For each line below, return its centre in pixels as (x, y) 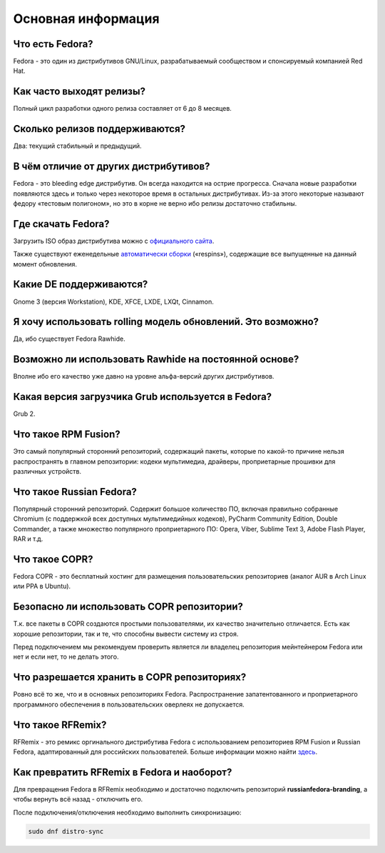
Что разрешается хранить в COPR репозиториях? (130, 678)
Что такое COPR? (53, 559)
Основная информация (86, 19)
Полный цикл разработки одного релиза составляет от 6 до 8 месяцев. (122, 109)
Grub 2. (24, 414)
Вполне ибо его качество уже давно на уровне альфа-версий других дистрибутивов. (144, 376)
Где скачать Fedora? (61, 224)
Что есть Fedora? (53, 44)
